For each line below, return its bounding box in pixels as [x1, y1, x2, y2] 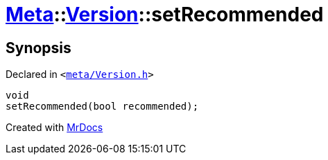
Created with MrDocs [6, 121, 103, 134]
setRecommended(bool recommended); [6, 101, 199, 112]
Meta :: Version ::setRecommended [6, 3, 324, 26]
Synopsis [6, 39, 71, 57]
